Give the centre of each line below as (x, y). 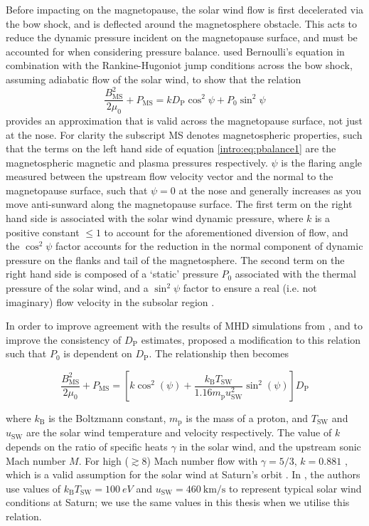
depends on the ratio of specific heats (87, 447)
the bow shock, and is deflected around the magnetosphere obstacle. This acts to (182, 23)
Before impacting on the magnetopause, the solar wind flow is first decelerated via (185, 9)
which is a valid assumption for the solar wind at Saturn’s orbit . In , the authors (183, 474)
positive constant (43, 232)
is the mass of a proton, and (247, 418)
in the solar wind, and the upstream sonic (270, 447)
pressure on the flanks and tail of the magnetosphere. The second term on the (175, 259)
